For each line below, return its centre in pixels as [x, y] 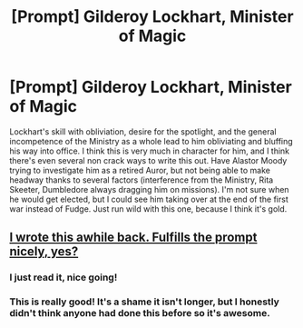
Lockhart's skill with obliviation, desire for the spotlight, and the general [143, 131]
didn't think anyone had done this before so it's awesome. [140, 313]
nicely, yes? [44, 252]
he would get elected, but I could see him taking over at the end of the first [149, 199]
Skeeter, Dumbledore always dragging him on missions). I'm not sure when [149, 189]
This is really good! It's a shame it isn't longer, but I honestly [144, 302]
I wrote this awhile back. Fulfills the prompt [133, 238]
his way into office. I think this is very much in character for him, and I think [150, 151]
